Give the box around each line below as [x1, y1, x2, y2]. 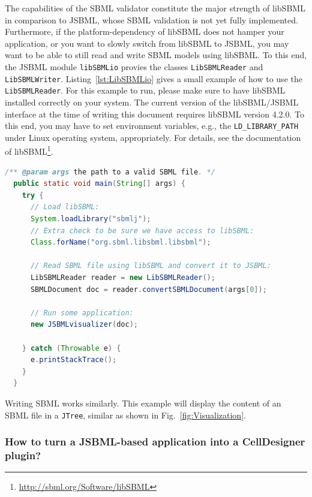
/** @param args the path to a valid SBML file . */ [5, 167, 215, 176]
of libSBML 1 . [5, 143, 53, 158]
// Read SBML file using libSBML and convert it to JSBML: [30, 261, 271, 270]
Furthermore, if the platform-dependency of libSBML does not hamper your [5, 25, 284, 38]
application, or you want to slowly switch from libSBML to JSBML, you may [5, 37, 289, 49]
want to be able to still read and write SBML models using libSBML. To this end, [5, 49, 307, 61]
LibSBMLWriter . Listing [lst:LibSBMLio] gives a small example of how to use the [5, 72, 302, 85]
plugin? [5, 448, 41, 462]
